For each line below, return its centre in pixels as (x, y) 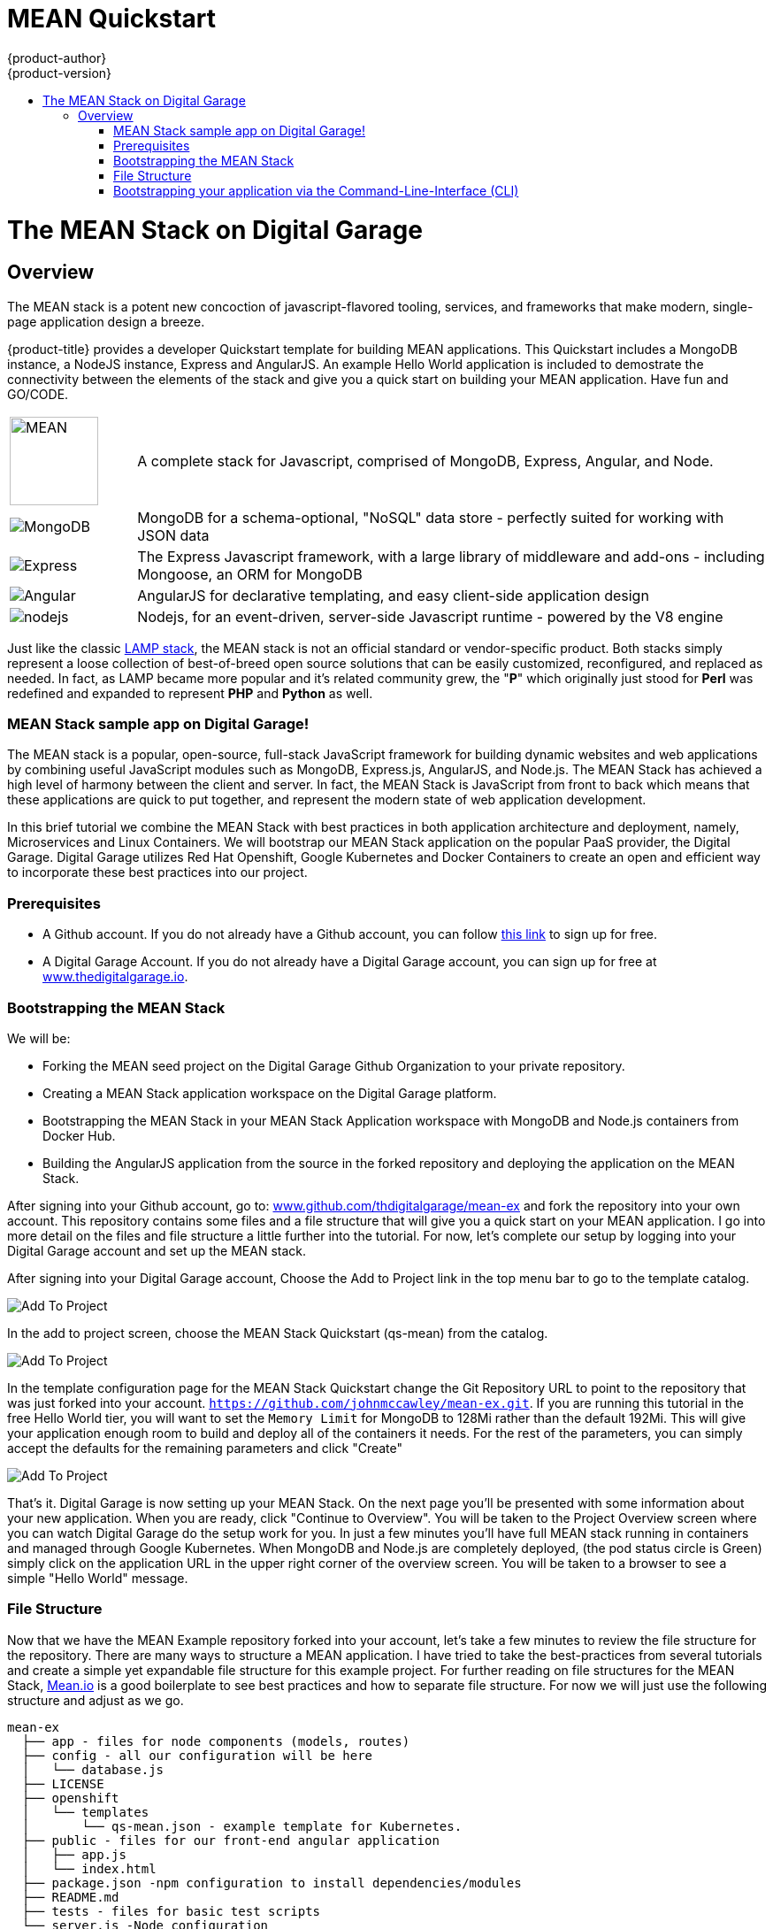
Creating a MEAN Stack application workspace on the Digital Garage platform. (270, 1093)
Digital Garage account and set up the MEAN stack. (157, 1250)
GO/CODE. (38, 394)
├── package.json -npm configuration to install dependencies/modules (272, 1883)
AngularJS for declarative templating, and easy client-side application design (393, 595)
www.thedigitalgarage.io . (115, 977)
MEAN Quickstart (111, 19)
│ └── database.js (93, 1769)
